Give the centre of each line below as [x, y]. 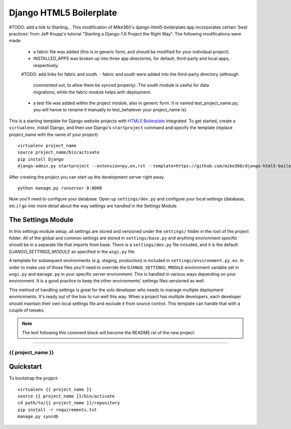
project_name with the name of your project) [53, 134]
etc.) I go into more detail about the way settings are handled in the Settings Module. [93, 206]
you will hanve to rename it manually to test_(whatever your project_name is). [110, 110]
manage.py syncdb [38, 417]
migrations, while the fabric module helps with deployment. [92, 92]
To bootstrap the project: [34, 378]
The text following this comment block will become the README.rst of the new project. [109, 332]
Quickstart [25, 367]
